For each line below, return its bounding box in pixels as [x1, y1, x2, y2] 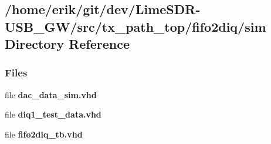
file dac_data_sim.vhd [5, 88, 97, 101]
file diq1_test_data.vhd [5, 108, 101, 120]
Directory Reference [5, 35, 130, 53]
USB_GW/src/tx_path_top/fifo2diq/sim [5, 17, 266, 35]
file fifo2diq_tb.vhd [5, 128, 83, 140]
